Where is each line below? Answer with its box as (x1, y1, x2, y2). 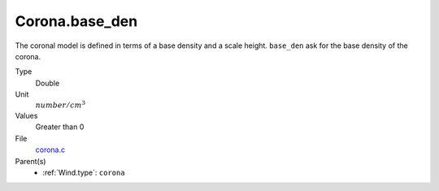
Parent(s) (15, 156, 46, 166)
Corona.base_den (15, 12, 138, 30)
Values (15, 111, 38, 121)
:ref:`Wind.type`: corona (42, 167, 125, 178)
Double (35, 78, 60, 88)
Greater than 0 (35, 122, 85, 132)
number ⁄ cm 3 (35, 98, 85, 110)
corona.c (35, 145, 65, 154)
